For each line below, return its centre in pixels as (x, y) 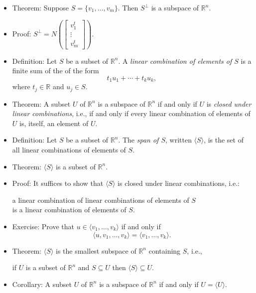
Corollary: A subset (42, 284)
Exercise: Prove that (43, 226)
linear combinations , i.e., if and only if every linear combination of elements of (131, 113)
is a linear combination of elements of (69, 210)
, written (178, 140)
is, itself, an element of (54, 123)
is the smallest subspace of (96, 250)
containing (165, 250)
